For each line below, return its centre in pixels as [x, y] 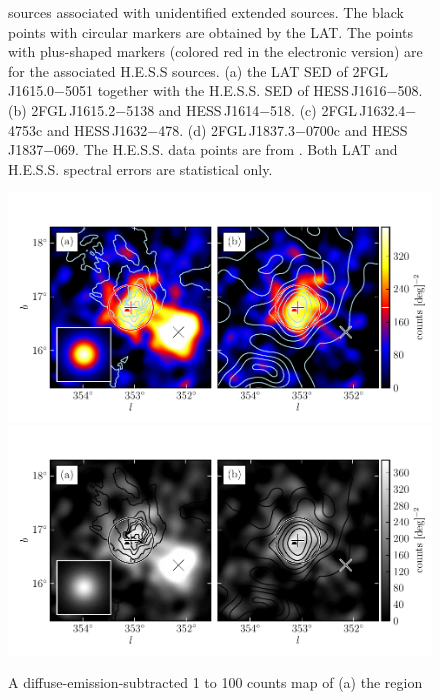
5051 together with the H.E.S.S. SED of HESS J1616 [226, 90]
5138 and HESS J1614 [193, 109]
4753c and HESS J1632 [78, 129]
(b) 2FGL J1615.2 [62, 109]
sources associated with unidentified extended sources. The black [206, 12]
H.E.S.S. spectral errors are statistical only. [140, 168]
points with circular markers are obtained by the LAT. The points [211, 31]
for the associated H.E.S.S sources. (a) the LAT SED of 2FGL [198, 70]
